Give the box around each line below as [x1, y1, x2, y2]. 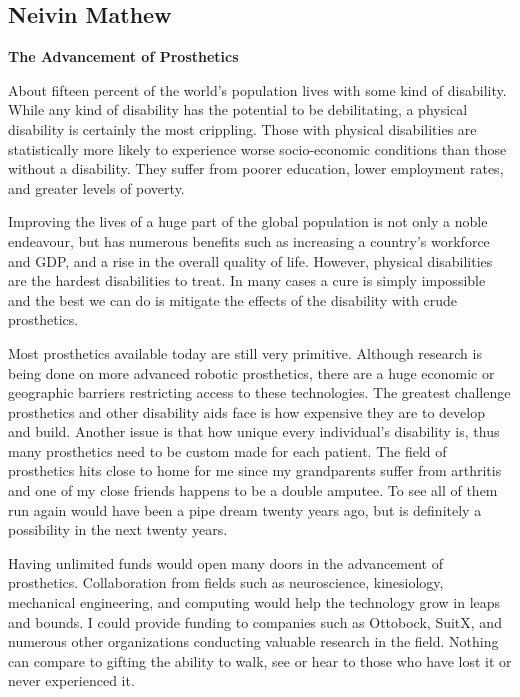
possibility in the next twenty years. [8, 519, 228, 540]
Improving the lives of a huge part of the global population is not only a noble [8, 211, 488, 232]
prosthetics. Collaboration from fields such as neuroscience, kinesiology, [8, 572, 444, 593]
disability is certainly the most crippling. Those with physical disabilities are [8, 118, 477, 139]
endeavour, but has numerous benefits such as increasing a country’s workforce [8, 230, 490, 251]
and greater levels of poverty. [8, 177, 185, 198]
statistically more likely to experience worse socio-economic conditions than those [8, 138, 507, 159]
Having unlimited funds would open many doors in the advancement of [8, 552, 444, 573]
